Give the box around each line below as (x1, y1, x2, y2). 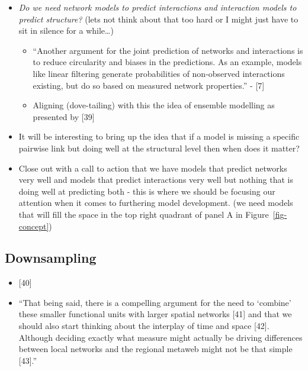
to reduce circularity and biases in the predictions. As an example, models (33, 56, 302, 68)
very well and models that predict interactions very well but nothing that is (18, 173, 293, 186)
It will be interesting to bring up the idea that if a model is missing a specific (18, 130, 300, 143)
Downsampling (5, 249, 97, 267)
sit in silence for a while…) (18, 24, 114, 37)
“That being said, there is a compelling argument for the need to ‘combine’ (18, 296, 291, 308)
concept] (18, 220, 49, 232)
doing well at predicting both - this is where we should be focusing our (18, 185, 275, 197)
